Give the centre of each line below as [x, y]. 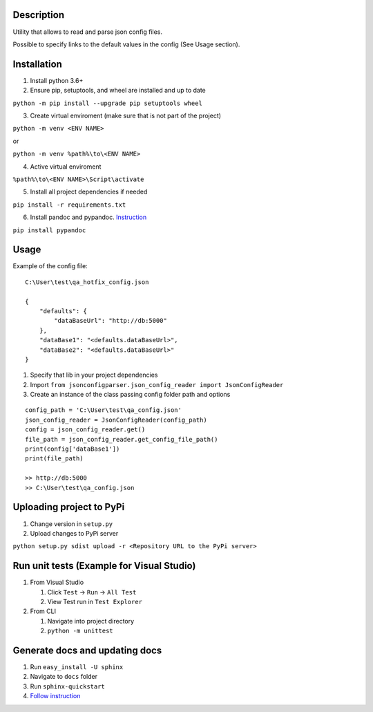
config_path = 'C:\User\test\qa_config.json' [104, 410]
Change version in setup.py [71, 524]
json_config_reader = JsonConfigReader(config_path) [116, 420]
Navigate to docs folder [64, 677]
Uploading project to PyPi [69, 507]
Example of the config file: [50, 266]
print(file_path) [54, 459]
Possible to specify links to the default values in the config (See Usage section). [126, 44]
